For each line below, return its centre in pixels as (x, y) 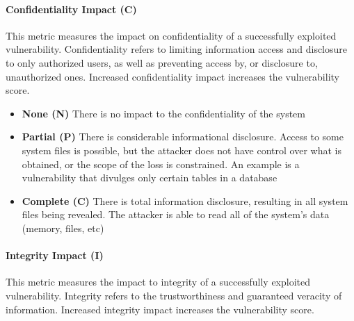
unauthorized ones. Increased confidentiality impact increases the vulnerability (172, 76)
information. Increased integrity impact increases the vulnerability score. (160, 309)
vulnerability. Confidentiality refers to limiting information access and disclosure (177, 49)
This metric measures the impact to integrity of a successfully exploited (158, 282)
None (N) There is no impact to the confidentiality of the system (163, 113)
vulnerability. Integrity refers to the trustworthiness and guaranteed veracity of (174, 295)
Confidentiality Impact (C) (71, 9)
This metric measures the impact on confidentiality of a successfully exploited (171, 35)
